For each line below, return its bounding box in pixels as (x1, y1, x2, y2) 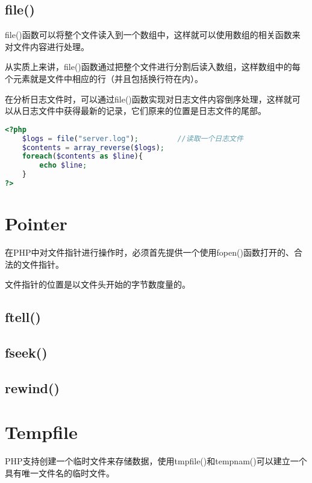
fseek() (5, 343, 48, 361)
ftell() (5, 308, 41, 326)
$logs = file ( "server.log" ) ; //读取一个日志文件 (22, 134, 243, 143)
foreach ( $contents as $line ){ (22, 152, 143, 161)
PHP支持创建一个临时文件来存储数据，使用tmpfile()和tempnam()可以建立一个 (5, 455, 307, 467)
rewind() (5, 378, 60, 397)
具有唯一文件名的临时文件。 (5, 466, 114, 479)
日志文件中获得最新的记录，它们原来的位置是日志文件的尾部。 (21, 104, 266, 117)
